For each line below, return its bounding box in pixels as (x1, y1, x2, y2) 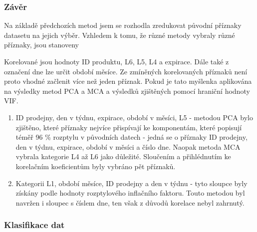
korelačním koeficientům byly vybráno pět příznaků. (15, 161, 176, 171)
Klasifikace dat (4, 219, 65, 231)
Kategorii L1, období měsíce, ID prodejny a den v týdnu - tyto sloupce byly (15, 178, 248, 188)
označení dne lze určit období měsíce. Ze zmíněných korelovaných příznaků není (4, 66, 248, 76)
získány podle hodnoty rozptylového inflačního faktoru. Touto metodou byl (15, 188, 245, 198)
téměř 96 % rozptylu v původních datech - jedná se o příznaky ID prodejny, (15, 132, 248, 142)
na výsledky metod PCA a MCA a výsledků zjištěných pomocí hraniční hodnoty (4, 85, 250, 96)
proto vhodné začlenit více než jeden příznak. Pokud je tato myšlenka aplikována (4, 76, 252, 86)
